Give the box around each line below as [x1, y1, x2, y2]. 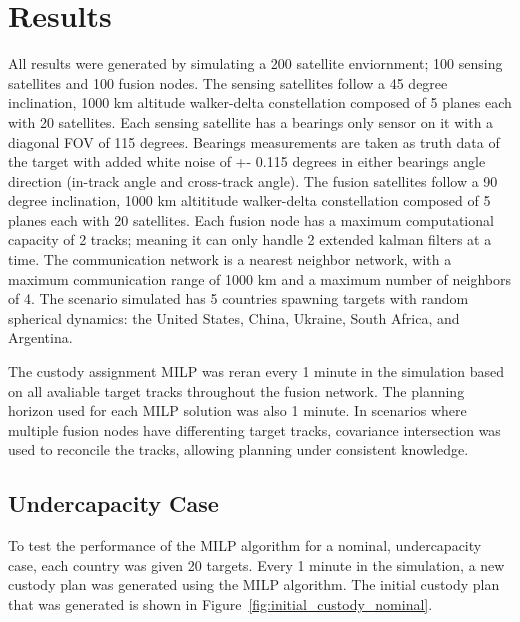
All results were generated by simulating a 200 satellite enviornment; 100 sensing [8, 53, 503, 74]
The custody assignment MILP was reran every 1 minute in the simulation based [8, 361, 504, 382]
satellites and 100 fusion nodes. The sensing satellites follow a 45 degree [8, 72, 448, 93]
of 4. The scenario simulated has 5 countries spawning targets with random [8, 288, 469, 309]
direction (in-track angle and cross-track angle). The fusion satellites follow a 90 [8, 170, 498, 191]
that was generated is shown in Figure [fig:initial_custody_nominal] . [8, 593, 433, 614]
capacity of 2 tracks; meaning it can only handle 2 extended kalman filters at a [8, 229, 492, 250]
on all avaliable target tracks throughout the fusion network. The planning [8, 380, 465, 401]
